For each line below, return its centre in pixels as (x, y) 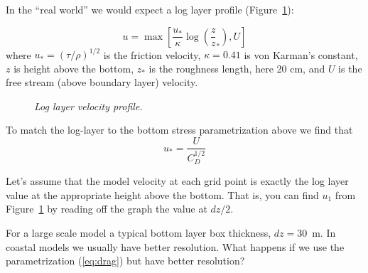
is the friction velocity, (152, 54)
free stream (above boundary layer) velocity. (102, 82)
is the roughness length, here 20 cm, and (237, 68)
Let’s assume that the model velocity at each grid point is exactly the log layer (177, 181)
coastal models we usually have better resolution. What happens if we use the (175, 246)
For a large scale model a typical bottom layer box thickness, (139, 232)
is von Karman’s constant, (301, 54)
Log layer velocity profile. (88, 106)
